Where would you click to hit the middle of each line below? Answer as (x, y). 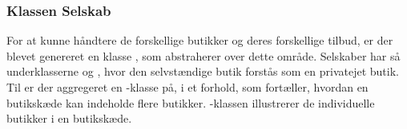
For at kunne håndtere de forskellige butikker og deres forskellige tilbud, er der (200, 40)
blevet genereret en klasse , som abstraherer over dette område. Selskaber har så (203, 55)
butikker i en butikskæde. (69, 118)
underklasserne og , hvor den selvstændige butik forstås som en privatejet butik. (203, 71)
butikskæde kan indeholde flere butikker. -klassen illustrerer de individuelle (191, 102)
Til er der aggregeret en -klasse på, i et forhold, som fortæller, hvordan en (187, 87)
